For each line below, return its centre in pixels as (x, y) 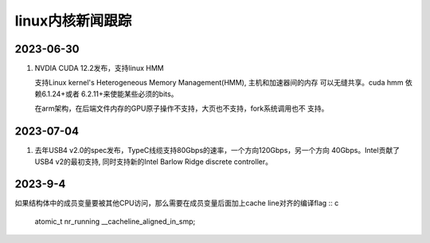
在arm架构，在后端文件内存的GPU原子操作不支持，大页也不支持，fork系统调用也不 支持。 (182, 108)
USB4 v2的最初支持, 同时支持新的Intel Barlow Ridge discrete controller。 (153, 161)
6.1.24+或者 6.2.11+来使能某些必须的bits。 (109, 94)
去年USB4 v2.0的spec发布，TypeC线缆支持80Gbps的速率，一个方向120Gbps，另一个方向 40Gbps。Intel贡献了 (217, 151)
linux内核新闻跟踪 (73, 21)
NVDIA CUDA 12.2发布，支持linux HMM (99, 69)
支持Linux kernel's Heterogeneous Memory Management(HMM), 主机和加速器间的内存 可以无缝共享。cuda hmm (219, 83)
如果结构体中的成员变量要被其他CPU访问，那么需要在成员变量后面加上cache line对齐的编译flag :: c (177, 203)
